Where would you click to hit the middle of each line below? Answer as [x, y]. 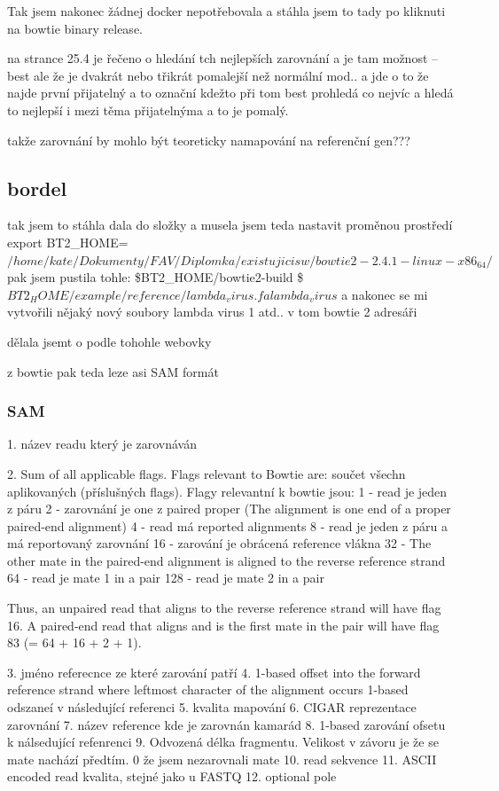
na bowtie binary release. [75, 28]
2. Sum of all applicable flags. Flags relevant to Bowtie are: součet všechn [207, 473]
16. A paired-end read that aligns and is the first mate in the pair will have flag [223, 625]
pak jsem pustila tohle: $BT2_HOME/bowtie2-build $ [156, 277]
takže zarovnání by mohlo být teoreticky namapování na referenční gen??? [209, 140]
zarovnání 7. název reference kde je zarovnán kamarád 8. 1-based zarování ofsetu [226, 724]
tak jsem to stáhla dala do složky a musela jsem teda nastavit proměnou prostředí [230, 225]
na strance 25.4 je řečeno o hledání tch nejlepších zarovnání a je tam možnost [218, 58]
